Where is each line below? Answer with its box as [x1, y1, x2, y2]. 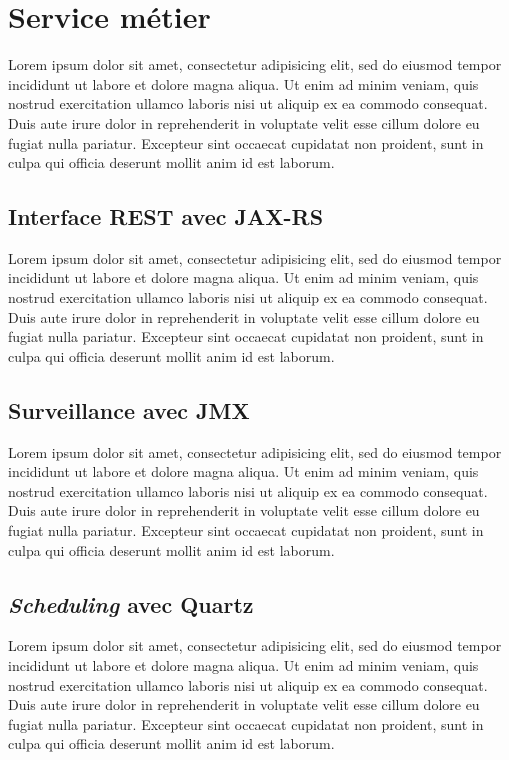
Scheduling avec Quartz [8, 588, 254, 619]
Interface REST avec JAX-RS [8, 201, 324, 232]
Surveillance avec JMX [8, 394, 250, 425]
